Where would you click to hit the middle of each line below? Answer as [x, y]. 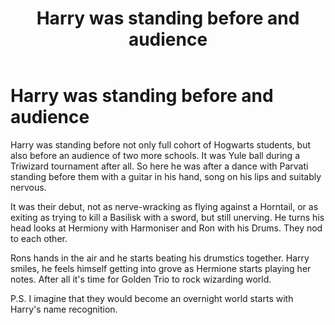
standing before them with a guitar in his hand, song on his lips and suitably [166, 176]
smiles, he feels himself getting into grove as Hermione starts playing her [161, 268]
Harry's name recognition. [64, 309]
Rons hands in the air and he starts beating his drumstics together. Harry [160, 258]
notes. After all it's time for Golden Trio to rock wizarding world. [141, 279]
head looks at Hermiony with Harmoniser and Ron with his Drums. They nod [166, 228]
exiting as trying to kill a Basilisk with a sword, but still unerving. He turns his [167, 217]
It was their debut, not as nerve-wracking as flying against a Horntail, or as [164, 206]
